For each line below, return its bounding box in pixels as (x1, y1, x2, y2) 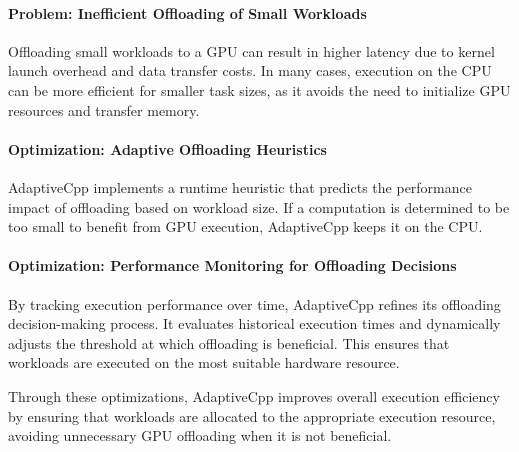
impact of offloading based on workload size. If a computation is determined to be (8, 196, 510, 217)
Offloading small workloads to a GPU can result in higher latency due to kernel (8, 40, 495, 61)
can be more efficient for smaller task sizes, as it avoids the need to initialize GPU (8, 79, 511, 100)
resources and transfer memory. (8, 99, 200, 120)
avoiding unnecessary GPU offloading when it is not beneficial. (8, 425, 392, 446)
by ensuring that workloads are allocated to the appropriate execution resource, (8, 405, 496, 426)
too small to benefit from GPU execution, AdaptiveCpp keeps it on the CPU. (8, 216, 483, 237)
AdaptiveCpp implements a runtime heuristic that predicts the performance (8, 176, 472, 197)
